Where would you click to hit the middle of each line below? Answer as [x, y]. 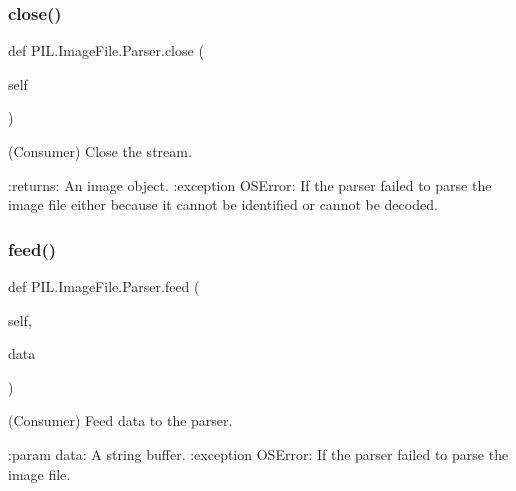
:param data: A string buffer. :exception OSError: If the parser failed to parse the [258, 453]
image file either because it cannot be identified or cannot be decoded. [223, 204]
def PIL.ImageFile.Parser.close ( [106, 50]
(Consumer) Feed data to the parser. [120, 420]
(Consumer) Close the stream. [100, 151]
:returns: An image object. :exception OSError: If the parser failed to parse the [250, 184]
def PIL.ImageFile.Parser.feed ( [104, 286]
